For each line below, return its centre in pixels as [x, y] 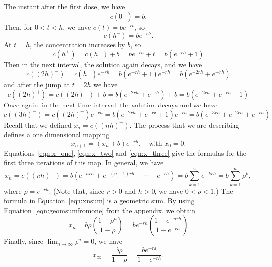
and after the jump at [37, 84]
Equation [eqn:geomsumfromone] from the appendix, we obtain [100, 210]
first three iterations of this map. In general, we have [84, 162]
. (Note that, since [77, 190]
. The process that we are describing [184, 125]
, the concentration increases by [78, 44]
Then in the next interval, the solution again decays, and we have [103, 64]
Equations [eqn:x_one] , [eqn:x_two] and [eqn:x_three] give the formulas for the [125, 153]
